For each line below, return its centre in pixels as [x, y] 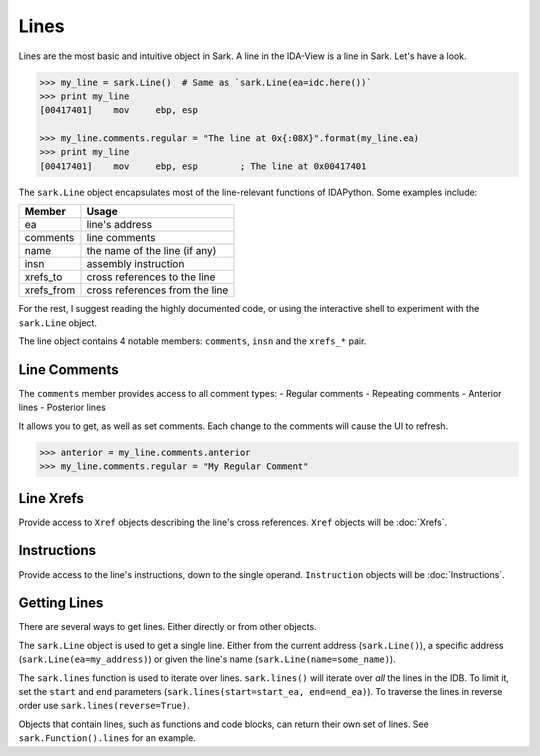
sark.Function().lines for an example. [107, 738]
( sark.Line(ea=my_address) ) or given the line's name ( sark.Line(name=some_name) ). [207, 659]
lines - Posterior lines [62, 407]
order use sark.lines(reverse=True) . [104, 706]
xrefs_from [50, 290]
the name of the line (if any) [151, 251]
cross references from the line [157, 290]
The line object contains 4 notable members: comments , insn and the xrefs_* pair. [192, 341]
